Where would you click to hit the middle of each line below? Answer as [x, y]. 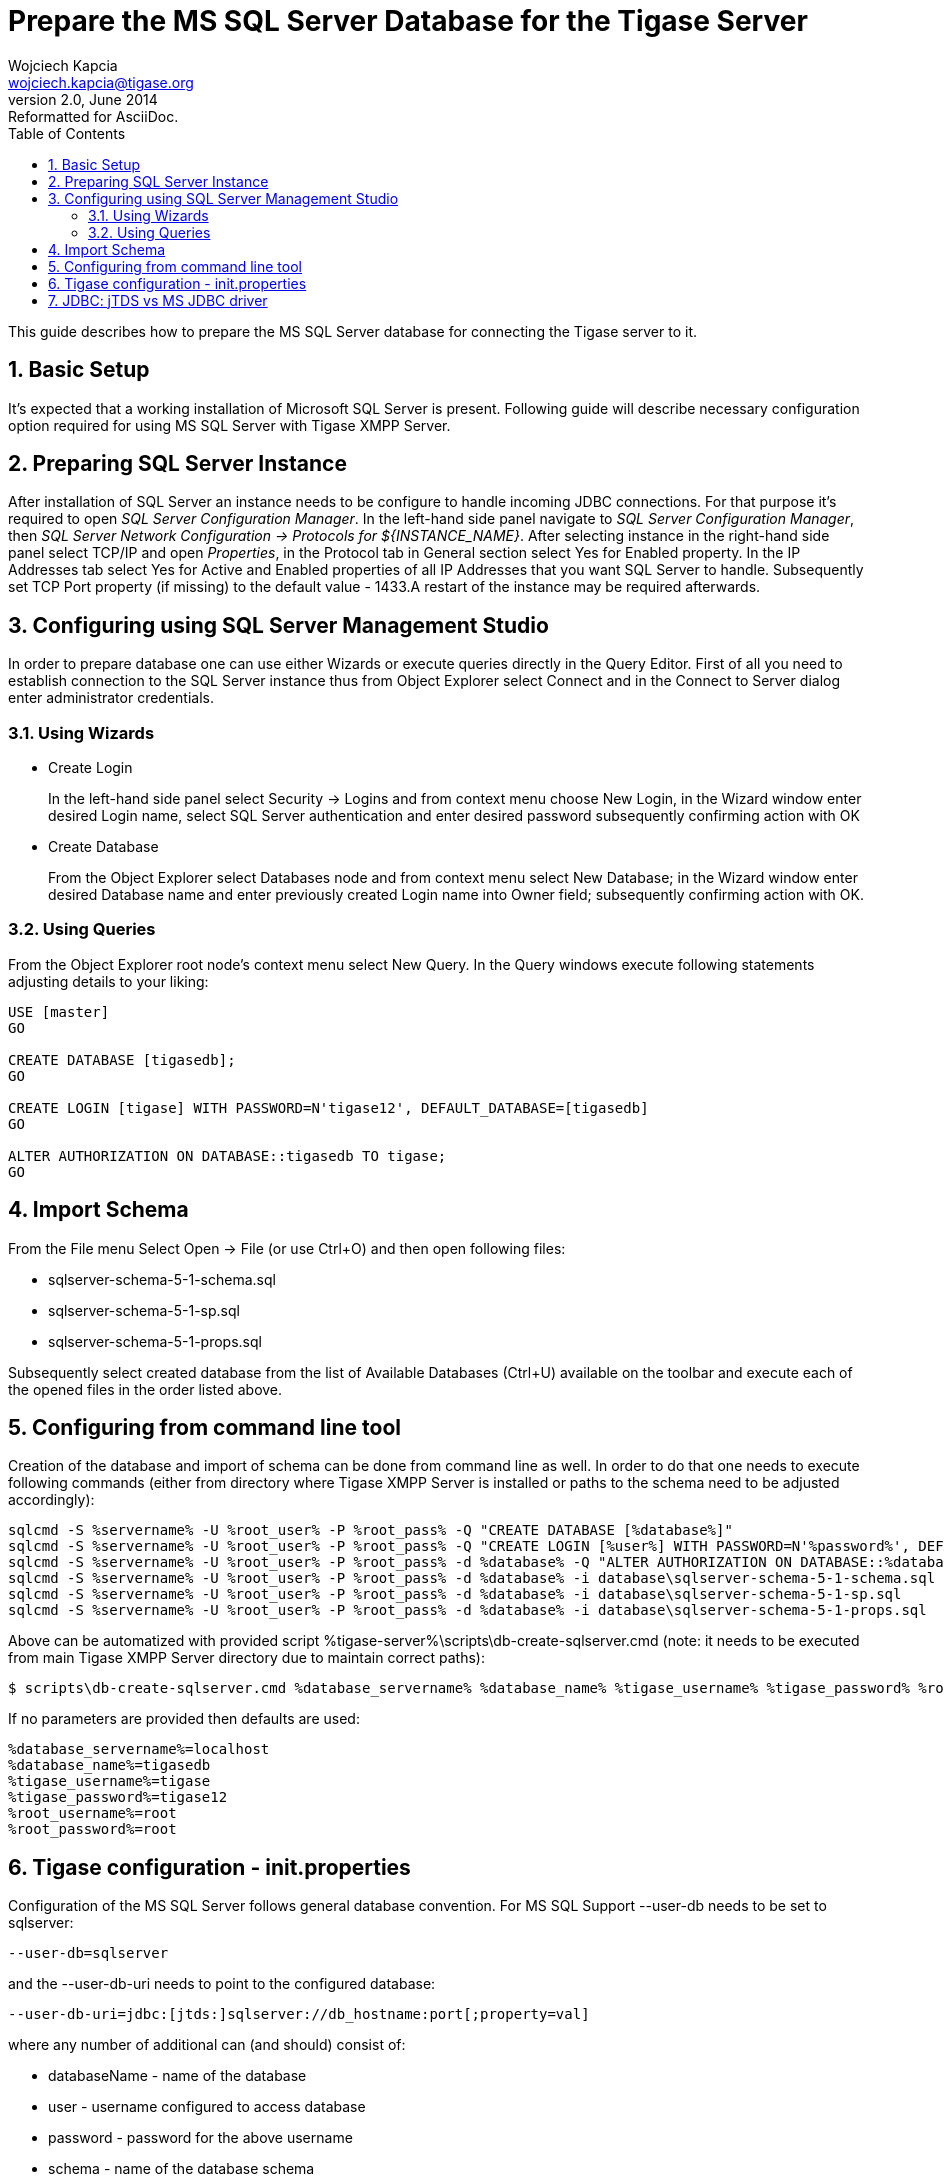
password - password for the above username [200, 2138]
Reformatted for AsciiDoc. [93, 116]
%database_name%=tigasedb [109, 1765]
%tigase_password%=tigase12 [118, 1797]
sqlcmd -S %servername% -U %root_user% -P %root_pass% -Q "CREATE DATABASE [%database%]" [370, 1530]
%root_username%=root [92, 1813]
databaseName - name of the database [177, 2076]
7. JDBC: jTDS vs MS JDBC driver [158, 300]
